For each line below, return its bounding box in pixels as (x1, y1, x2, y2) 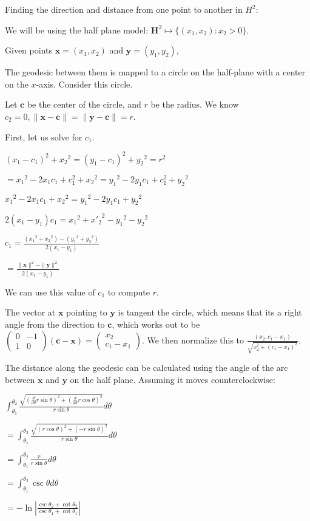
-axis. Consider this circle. (36, 77, 133, 90)
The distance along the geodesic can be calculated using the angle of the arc (5, 361, 288, 374)
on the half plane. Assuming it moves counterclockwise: (70, 373, 275, 385)
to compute (107, 285, 150, 298)
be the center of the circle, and (27, 98, 141, 111)
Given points (5, 44, 52, 57)
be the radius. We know (150, 98, 239, 111)
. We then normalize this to (141, 333, 244, 346)
